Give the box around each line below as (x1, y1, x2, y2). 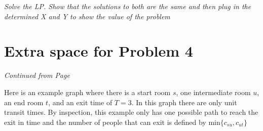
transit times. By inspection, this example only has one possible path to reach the (4, 107, 258, 117)
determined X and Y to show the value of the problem (4, 11, 170, 21)
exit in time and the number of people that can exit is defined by (4, 116, 206, 127)
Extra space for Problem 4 (4, 40, 193, 61)
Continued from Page (4, 70, 70, 80)
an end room (4, 97, 44, 107)
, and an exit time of (48, 97, 112, 107)
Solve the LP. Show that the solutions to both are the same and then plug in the (4, 1, 251, 11)
